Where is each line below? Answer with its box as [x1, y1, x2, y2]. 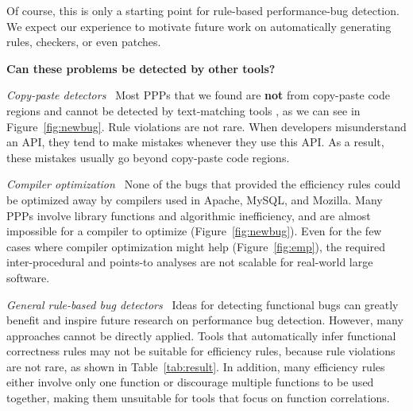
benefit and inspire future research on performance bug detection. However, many [6, 312, 403, 328]
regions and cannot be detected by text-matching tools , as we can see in [6, 102, 361, 118]
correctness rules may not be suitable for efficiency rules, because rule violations [6, 343, 396, 359]
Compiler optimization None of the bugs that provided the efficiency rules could [6, 176, 401, 192]
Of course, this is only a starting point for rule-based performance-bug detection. [6, 2, 399, 18]
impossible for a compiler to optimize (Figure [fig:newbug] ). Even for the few [6, 223, 382, 239]
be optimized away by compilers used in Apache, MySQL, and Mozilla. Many [6, 191, 383, 207]
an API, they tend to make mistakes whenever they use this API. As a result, [6, 134, 384, 150]
